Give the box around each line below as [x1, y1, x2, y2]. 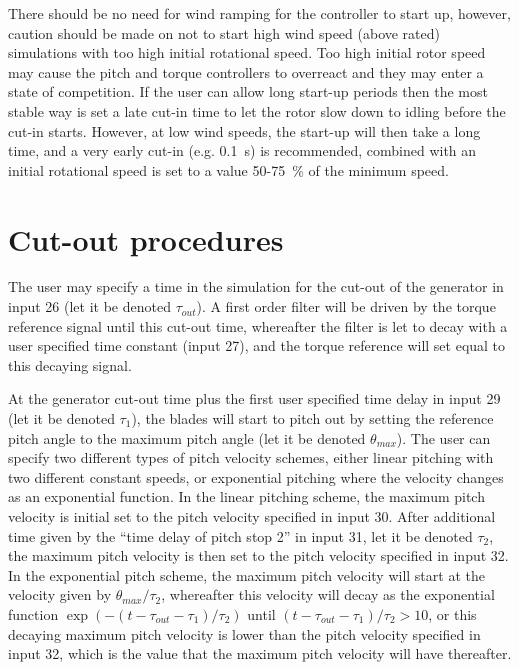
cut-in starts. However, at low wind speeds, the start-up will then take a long [8, 120, 481, 141]
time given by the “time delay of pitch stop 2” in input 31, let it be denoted [8, 525, 473, 546]
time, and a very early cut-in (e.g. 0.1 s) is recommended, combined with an [8, 140, 477, 161]
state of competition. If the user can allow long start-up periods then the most [8, 81, 488, 102]
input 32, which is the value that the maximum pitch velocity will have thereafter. [8, 643, 512, 664]
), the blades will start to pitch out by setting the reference [131, 408, 494, 429]
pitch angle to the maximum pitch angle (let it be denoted [8, 427, 366, 448]
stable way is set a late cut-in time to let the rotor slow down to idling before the [8, 100, 506, 121]
